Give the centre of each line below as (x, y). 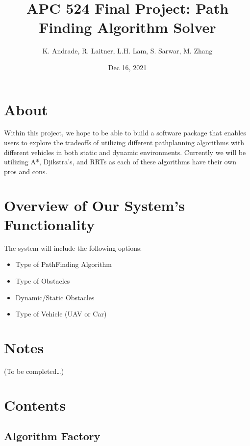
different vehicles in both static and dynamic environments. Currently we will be (125, 152)
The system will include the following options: (73, 248)
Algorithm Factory (52, 436)
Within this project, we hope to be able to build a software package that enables (125, 133)
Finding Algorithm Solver (127, 27)
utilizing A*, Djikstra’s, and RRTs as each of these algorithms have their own (120, 162)
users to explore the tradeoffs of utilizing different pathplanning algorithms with (124, 143)
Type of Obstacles (43, 280)
